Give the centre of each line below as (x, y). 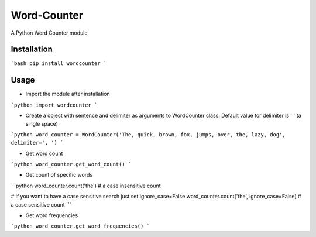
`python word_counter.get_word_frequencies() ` (80, 226)
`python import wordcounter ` (54, 105)
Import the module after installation (68, 94)
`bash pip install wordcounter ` (59, 63)
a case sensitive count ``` (41, 204)
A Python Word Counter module (49, 33)
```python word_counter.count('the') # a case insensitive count (86, 186)
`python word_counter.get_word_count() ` (71, 164)
